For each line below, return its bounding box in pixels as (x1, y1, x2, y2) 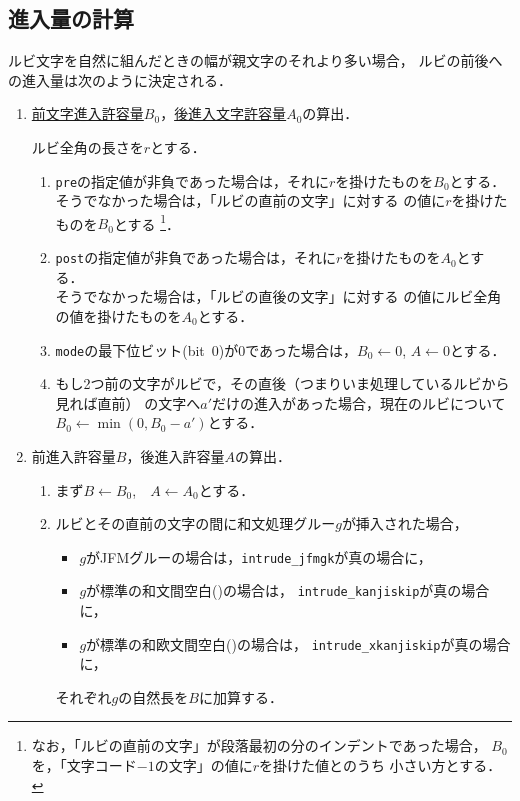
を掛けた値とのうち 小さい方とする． (259, 755, 502, 776)
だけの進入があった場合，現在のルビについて (212, 392, 506, 413)
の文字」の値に (154, 755, 253, 776)
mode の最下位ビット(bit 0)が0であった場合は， (55, 339, 358, 360)
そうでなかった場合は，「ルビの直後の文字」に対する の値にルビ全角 (55, 286, 502, 307)
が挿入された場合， (341, 513, 468, 534)
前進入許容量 (31, 445, 116, 466)
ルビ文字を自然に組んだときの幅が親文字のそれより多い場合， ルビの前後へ (8, 50, 503, 71)
